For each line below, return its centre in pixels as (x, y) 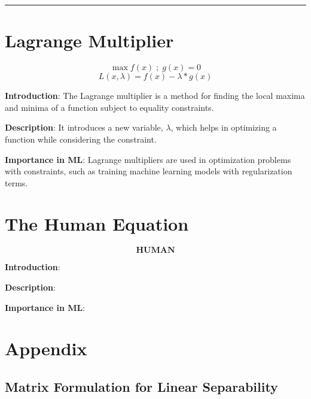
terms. (16, 182)
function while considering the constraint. (81, 139)
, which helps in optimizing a (224, 127)
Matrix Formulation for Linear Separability (141, 386)
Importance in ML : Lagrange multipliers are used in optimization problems (148, 159)
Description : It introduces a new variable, (84, 127)
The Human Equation (97, 224)
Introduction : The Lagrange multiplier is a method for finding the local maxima (155, 96)
